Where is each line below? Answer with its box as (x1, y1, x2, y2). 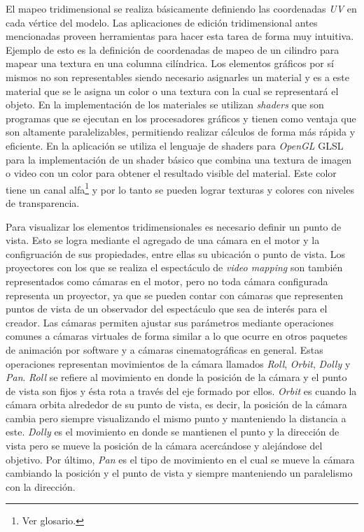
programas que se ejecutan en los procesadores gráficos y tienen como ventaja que (6, 110, 356, 125)
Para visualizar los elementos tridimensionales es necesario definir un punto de (6, 219, 342, 233)
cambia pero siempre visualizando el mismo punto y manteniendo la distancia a (6, 410, 346, 425)
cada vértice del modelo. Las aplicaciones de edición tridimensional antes (6, 15, 318, 29)
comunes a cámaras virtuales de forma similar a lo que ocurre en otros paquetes (6, 329, 348, 343)
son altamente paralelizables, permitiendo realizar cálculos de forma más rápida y (6, 124, 356, 139)
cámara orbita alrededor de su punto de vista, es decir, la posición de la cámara (6, 397, 347, 412)
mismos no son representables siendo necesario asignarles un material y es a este (6, 69, 349, 84)
